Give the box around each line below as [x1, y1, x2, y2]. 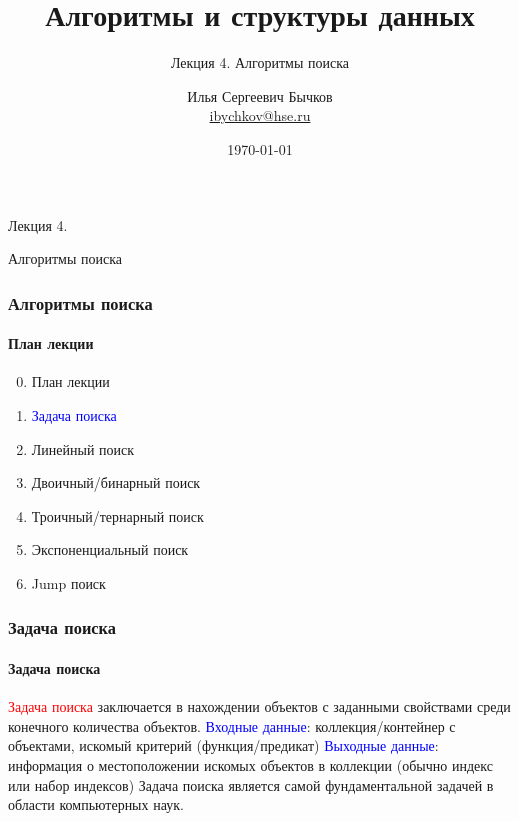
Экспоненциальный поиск [31, 539, 189, 560]
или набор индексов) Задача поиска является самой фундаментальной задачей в [8, 774, 494, 795]
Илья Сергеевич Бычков [187, 85, 333, 106]
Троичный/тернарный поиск [31, 505, 204, 526]
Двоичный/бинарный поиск [31, 472, 201, 493]
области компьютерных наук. [8, 794, 184, 815]
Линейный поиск [31, 438, 135, 459]
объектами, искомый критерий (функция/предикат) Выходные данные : [8, 735, 439, 756]
